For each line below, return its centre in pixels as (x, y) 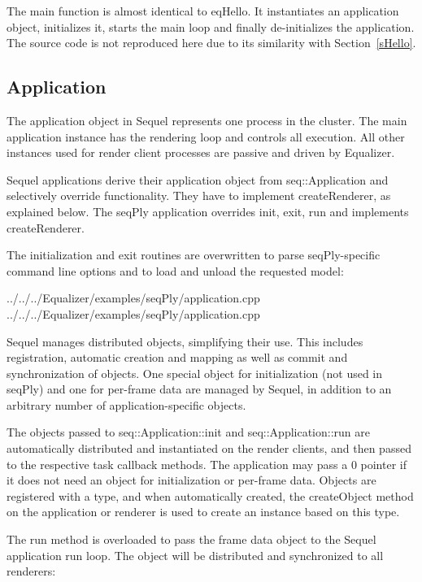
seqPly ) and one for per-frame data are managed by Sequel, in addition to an (199, 389)
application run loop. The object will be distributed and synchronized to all (195, 555)
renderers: (31, 571)
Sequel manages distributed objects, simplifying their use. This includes (185, 341)
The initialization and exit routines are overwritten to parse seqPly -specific (194, 255)
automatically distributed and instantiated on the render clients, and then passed (209, 448)
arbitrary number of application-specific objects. (126, 404)
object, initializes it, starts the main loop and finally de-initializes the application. (211, 26)
